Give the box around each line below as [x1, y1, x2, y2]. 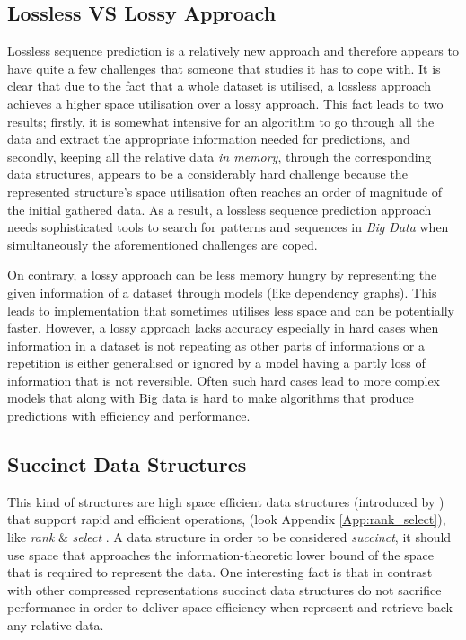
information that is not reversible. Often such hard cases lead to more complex [7, 370, 441, 389]
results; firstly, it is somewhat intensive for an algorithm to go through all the [7, 111, 435, 130]
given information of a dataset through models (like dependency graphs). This [7, 282, 437, 301]
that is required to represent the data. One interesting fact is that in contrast [7, 563, 433, 582]
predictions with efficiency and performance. [7, 406, 251, 425]
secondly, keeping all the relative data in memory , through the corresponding [7, 147, 432, 165]
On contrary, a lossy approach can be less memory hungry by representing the [7, 265, 437, 284]
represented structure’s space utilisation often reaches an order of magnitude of [7, 182, 443, 200]
